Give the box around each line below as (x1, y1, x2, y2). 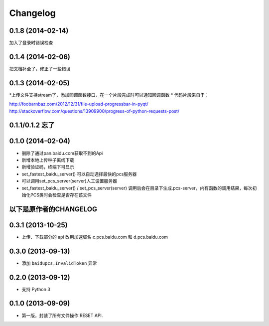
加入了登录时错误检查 (9, 40, 53, 46)
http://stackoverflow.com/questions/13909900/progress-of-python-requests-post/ (9, 108, 179, 114)
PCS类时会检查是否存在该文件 (30, 192, 92, 198)
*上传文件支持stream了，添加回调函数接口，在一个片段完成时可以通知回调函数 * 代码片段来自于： (9, 92, 209, 98)
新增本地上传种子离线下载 (21, 157, 74, 163)
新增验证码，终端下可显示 (21, 164, 74, 170)
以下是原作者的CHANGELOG (9, 205, 97, 213)
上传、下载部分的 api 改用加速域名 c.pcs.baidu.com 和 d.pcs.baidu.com (21, 234, 168, 240)
